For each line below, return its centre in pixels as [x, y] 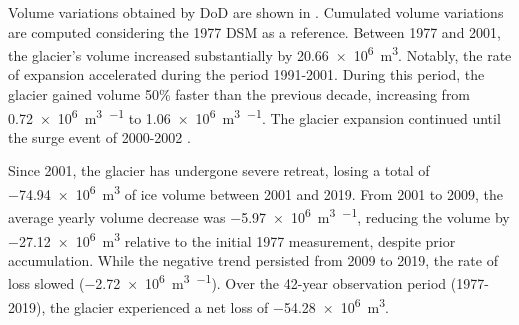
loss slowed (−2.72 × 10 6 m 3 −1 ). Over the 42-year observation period [227, 282]
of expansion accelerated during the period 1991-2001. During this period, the [246, 74]
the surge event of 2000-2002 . [99, 136]
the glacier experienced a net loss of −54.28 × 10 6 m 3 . [219, 305]
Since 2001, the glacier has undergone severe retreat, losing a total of [219, 170]
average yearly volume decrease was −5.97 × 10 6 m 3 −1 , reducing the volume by [259, 215]
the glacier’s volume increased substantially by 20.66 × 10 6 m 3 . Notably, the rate [260, 53]
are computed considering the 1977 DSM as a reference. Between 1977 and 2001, [254, 31]
